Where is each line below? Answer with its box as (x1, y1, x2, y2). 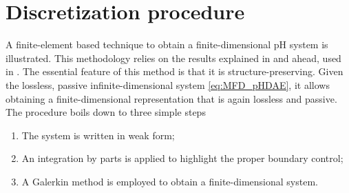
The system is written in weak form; (21, 128, 175, 142)
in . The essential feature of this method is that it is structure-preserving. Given (6, 64, 343, 79)
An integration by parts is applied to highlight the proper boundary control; (21, 151, 343, 165)
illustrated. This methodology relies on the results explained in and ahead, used (6, 50, 341, 65)
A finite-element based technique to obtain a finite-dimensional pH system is (6, 37, 328, 52)
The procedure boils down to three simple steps (6, 105, 206, 119)
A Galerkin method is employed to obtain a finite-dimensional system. (21, 174, 318, 188)
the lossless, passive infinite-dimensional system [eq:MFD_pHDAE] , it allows (6, 77, 330, 92)
